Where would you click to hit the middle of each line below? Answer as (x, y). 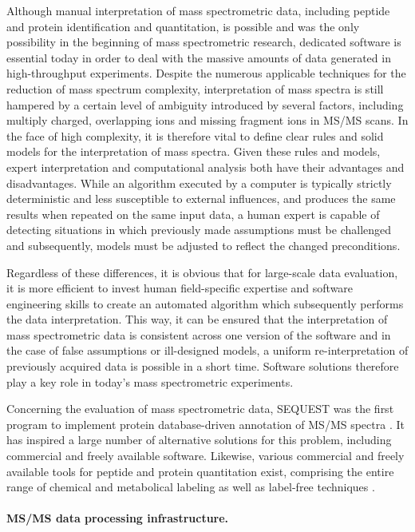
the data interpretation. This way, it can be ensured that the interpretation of (197, 319)
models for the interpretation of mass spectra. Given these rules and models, (194, 151)
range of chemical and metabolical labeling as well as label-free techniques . (191, 487)
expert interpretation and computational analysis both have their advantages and (206, 167)
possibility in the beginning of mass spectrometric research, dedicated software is (204, 42)
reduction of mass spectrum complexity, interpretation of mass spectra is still (195, 88)
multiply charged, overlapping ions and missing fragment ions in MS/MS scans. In (207, 120)
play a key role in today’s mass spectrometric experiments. (150, 381)
